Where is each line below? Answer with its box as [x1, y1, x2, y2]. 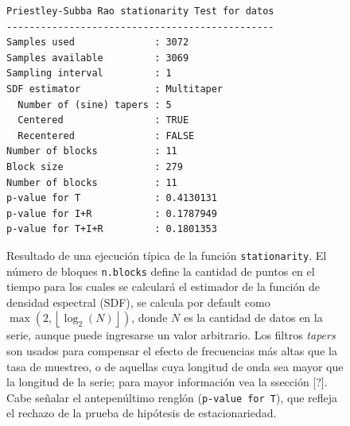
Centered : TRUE [17, 114, 189, 126]
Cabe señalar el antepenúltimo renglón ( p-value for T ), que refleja [6, 389, 338, 405]
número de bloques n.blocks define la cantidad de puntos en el [6, 262, 315, 279]
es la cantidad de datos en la [183, 309, 323, 326]
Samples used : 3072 [6, 37, 189, 48]
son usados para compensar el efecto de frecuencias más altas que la [6, 343, 337, 358]
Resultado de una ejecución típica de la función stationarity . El [6, 246, 327, 263]
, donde [131, 309, 168, 326]
